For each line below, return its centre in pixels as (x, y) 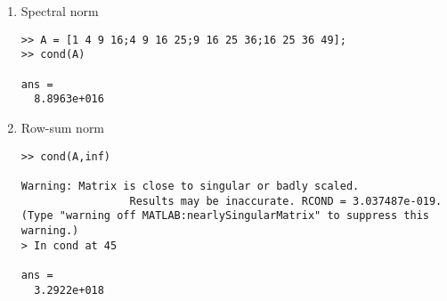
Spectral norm (60, 11)
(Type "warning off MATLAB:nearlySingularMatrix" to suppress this (225, 216)
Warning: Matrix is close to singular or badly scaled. (190, 186)
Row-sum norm (63, 128)
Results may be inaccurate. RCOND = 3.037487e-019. (286, 201)
